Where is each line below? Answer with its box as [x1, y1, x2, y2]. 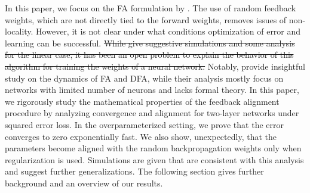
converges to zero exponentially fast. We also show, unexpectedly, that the [5, 130, 277, 142]
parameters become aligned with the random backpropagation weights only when [5, 142, 302, 154]
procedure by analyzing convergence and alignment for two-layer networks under [5, 107, 299, 119]
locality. [5, 25, 33, 38]
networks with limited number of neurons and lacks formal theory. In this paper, [5, 83, 299, 96]
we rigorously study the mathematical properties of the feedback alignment [5, 95, 280, 107]
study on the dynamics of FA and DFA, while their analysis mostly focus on [5, 71, 284, 84]
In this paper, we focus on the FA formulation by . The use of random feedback [5, 2, 296, 14]
